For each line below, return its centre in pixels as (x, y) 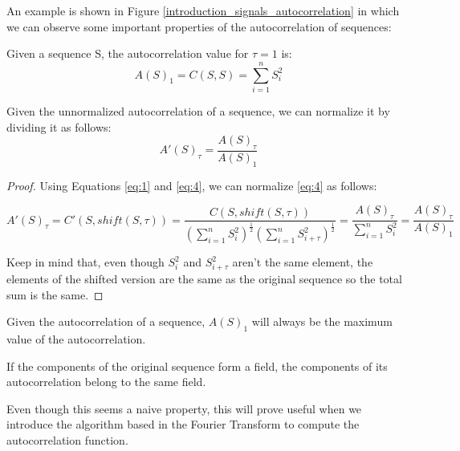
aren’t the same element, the (303, 262)
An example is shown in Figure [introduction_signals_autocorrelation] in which (203, 10)
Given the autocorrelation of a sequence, (106, 321)
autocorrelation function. (67, 440)
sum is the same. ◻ (55, 294)
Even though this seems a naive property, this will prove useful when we (184, 408)
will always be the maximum (322, 321)
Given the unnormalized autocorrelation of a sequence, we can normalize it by (198, 110)
